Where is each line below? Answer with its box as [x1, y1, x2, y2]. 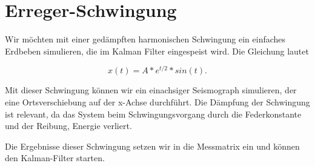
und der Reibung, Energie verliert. [5, 119, 132, 132]
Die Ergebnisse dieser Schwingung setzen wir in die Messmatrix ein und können [5, 139, 300, 152]
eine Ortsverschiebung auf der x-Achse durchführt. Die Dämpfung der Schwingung [5, 95, 310, 108]
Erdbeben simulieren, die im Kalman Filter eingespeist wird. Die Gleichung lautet [5, 44, 309, 57]
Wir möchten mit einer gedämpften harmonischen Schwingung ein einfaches [5, 33, 286, 45]
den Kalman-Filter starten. [5, 151, 105, 164]
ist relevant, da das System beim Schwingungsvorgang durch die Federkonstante [5, 107, 302, 120]
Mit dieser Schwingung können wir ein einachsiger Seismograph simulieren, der [5, 84, 297, 96]
